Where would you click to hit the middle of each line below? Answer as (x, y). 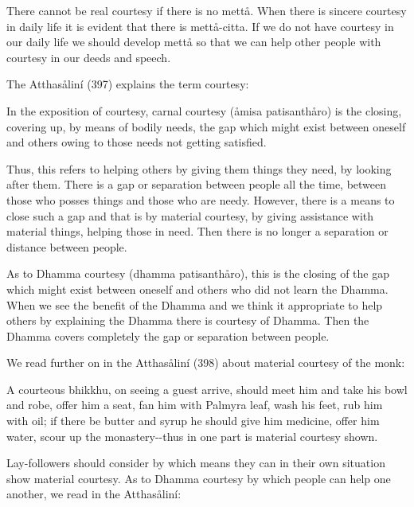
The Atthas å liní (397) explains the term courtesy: (128, 84)
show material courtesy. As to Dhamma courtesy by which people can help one (199, 478)
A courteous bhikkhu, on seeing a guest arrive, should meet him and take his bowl (207, 389)
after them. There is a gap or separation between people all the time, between (197, 184)
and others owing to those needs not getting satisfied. (137, 142)
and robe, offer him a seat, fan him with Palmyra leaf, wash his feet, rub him (195, 405)
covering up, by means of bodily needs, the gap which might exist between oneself (206, 126)
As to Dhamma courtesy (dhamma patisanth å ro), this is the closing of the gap (198, 273)
